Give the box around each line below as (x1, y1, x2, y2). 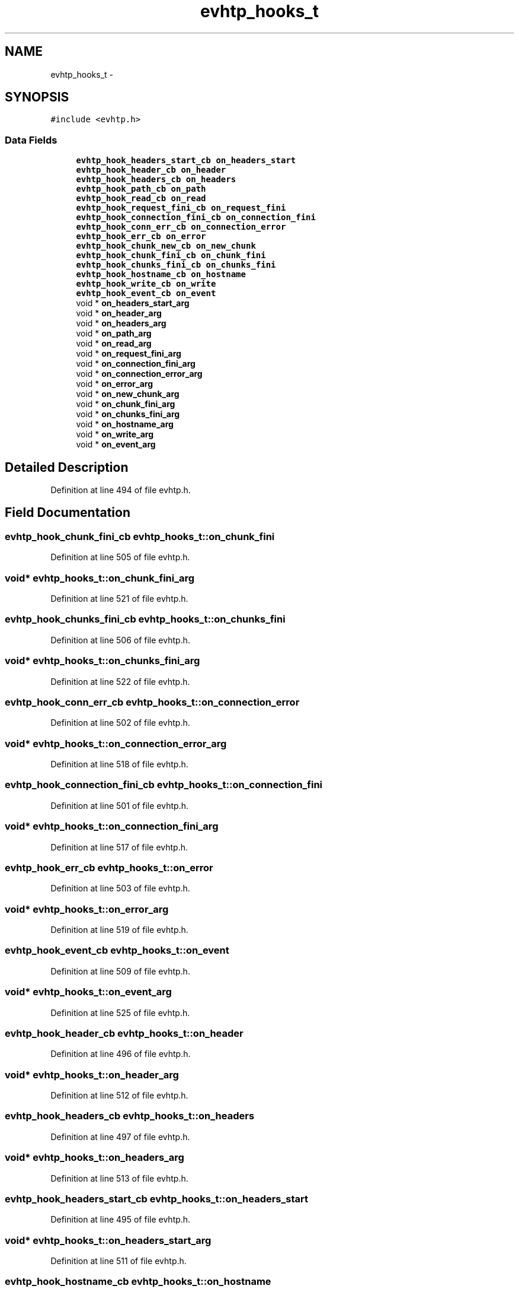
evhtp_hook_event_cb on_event (76, 288, 216, 299)
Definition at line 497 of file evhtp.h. (50, 1131, 190, 1142)
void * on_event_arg (76, 439, 156, 450)
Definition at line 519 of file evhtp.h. (50, 925, 188, 935)
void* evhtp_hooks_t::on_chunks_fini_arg (5, 655, 200, 667)
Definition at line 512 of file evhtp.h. (50, 1090, 188, 1100)
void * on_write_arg (76, 429, 153, 440)
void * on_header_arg (76, 308, 162, 319)
